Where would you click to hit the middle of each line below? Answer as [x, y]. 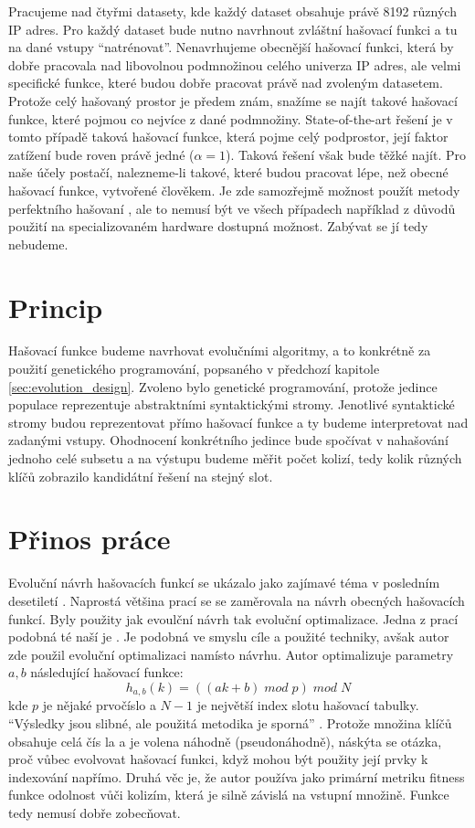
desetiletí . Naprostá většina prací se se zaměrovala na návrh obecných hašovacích [237, 600]
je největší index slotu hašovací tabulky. [308, 705]
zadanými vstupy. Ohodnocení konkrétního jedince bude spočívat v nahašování [228, 440]
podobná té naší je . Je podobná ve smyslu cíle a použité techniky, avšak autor [229, 637]
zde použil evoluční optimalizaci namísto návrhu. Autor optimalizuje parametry [231, 654]
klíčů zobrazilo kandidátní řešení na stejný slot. [141, 476]
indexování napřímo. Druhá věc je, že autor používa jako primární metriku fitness [237, 776]
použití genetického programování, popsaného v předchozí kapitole [194, 369]
